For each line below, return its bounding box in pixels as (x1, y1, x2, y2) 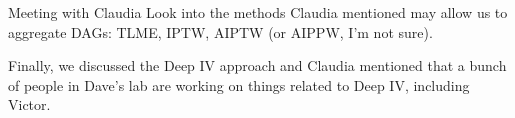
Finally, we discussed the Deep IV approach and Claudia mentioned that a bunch (8, 55, 507, 76)
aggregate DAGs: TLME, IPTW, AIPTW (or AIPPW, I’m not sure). (8, 21, 433, 42)
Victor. (8, 94, 51, 115)
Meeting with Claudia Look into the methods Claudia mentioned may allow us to (8, 2, 508, 22)
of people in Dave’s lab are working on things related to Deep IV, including (8, 74, 470, 95)
